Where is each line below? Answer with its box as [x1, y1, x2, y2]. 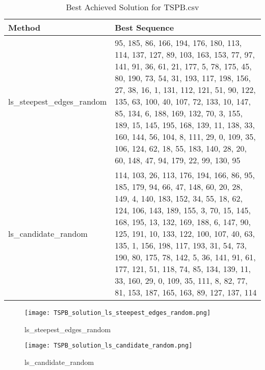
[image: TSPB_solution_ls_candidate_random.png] [24, 342, 193, 350]
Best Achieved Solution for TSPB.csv [66, 1, 199, 13]
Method [8, 21, 41, 33]
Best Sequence [115, 21, 174, 33]
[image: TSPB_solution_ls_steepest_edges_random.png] [24, 309, 211, 316]
